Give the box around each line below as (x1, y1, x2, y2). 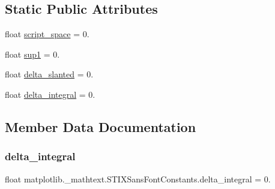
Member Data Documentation (5, 117, 196, 136)
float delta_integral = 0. (5, 88, 95, 100)
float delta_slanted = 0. (5, 68, 94, 80)
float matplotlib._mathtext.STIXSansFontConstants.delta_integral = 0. (5, 172, 271, 185)
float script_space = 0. (5, 28, 89, 40)
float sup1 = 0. (5, 47, 60, 60)
